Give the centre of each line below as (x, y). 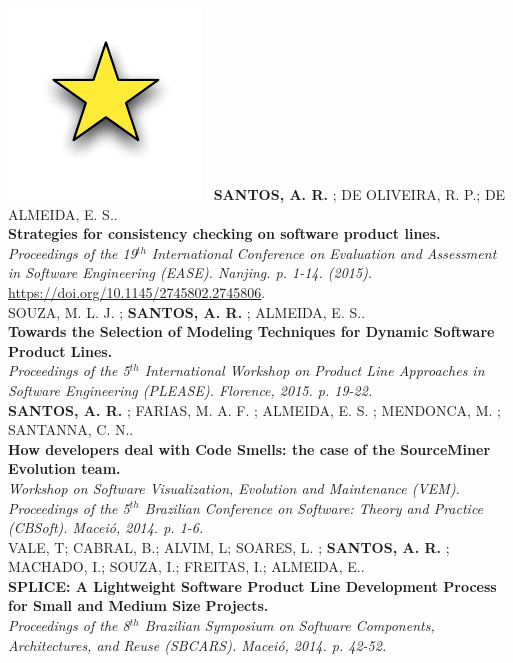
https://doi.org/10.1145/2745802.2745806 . (137, 291)
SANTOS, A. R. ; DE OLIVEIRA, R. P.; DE (359, 194)
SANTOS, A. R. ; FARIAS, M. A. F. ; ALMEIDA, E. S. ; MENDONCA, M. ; (254, 409)
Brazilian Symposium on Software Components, (289, 625)
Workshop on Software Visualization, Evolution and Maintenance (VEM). (234, 487)
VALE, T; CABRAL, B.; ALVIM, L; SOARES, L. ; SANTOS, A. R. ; (229, 546)
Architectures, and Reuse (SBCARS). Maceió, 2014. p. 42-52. (197, 644)
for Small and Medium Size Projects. (138, 605)
